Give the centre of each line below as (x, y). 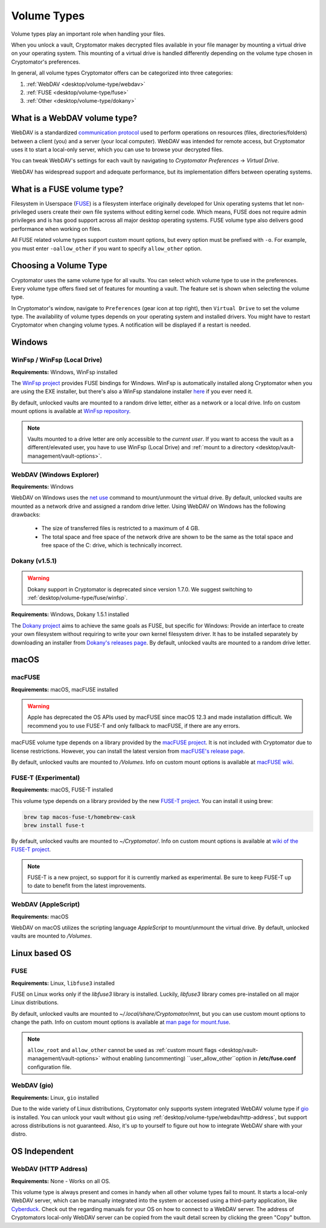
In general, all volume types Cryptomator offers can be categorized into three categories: (122, 73)
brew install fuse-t (54, 825)
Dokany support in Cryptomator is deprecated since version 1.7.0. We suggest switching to (140, 589)
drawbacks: (26, 515)
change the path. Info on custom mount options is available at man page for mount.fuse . (121, 1022)
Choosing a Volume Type (59, 266)
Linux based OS (41, 953)
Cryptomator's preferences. (46, 62)
